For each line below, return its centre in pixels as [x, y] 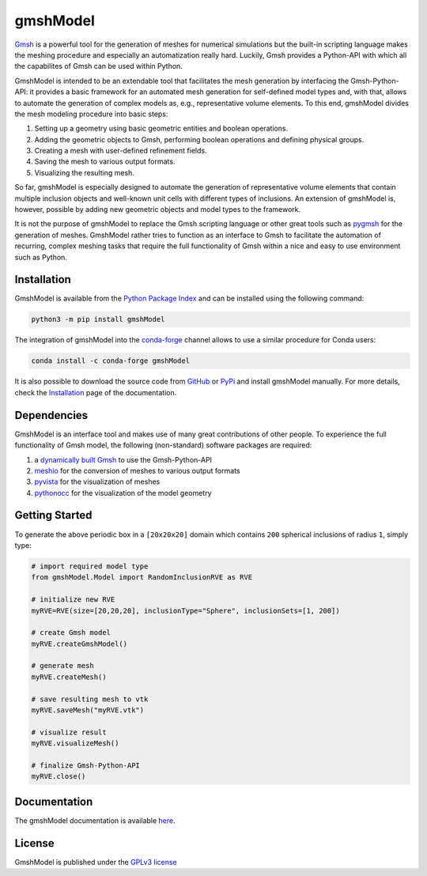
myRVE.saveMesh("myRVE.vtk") [88, 710]
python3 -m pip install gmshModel [98, 319]
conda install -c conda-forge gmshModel [110, 361]
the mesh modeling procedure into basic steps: [91, 114]
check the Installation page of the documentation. [96, 392]
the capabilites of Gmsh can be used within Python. [99, 66]
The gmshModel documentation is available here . [95, 820]
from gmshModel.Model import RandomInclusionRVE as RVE [142, 578]
